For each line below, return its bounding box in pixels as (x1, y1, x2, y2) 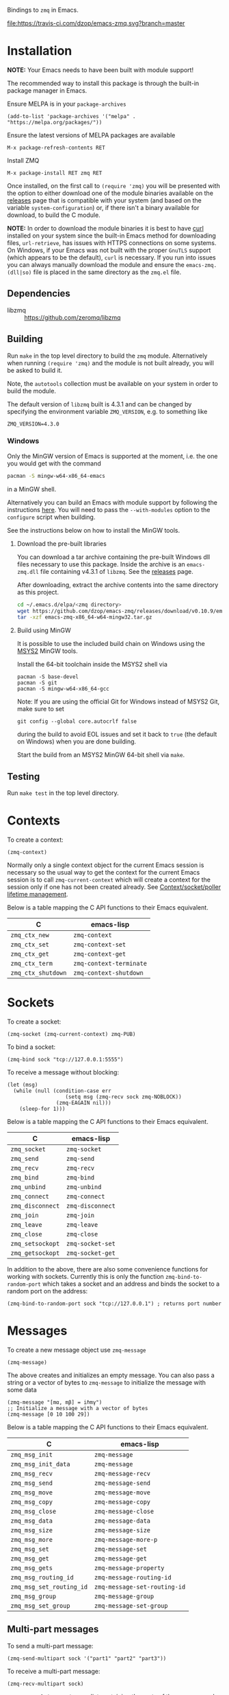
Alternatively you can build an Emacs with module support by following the (7, 498, 217, 507)
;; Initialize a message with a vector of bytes (7, 1405, 148, 1411)
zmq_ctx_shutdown (10, 969, 67, 977)
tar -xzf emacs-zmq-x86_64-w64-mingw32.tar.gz (16, 614, 152, 621)
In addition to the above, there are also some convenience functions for (7, 1265, 208, 1273)
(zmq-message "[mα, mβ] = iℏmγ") (7, 1398, 103, 1406)
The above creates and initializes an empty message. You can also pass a (7, 1371, 215, 1379)
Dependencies (7, 288, 70, 299)
